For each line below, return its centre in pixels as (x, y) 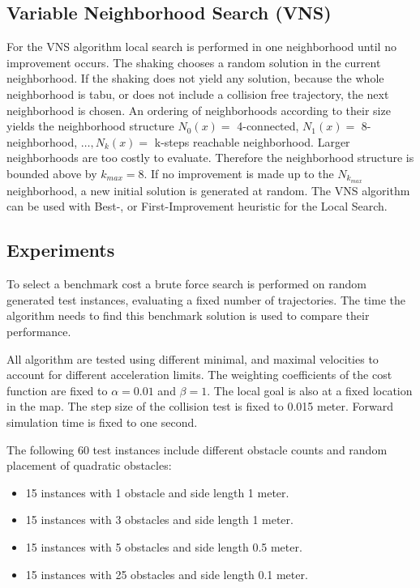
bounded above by (52, 173)
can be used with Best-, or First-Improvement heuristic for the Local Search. (197, 206)
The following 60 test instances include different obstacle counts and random (197, 449)
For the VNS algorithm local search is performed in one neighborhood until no (201, 47)
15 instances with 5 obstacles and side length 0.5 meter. (164, 546)
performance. (39, 331)
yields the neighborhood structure (90, 126)
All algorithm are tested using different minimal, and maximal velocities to (193, 358)
